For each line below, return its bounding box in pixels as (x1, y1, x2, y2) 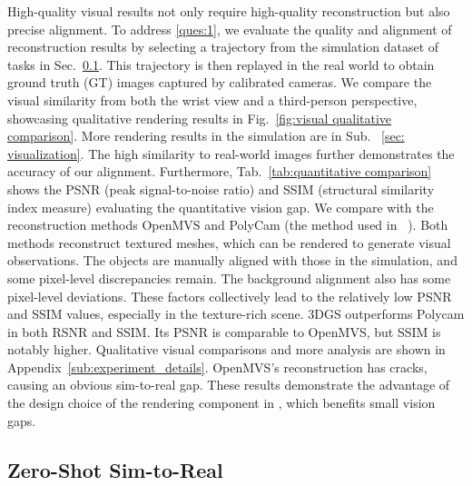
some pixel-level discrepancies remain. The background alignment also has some (7, 268, 451, 287)
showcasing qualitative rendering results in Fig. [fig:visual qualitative (7, 108, 392, 127)
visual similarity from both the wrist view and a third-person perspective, (7, 90, 418, 109)
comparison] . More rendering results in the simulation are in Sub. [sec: (7, 126, 405, 145)
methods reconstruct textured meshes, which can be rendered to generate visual (7, 233, 451, 252)
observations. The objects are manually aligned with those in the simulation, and (7, 251, 457, 270)
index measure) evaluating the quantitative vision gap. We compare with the (7, 197, 434, 216)
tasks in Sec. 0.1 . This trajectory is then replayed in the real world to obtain (7, 55, 435, 74)
